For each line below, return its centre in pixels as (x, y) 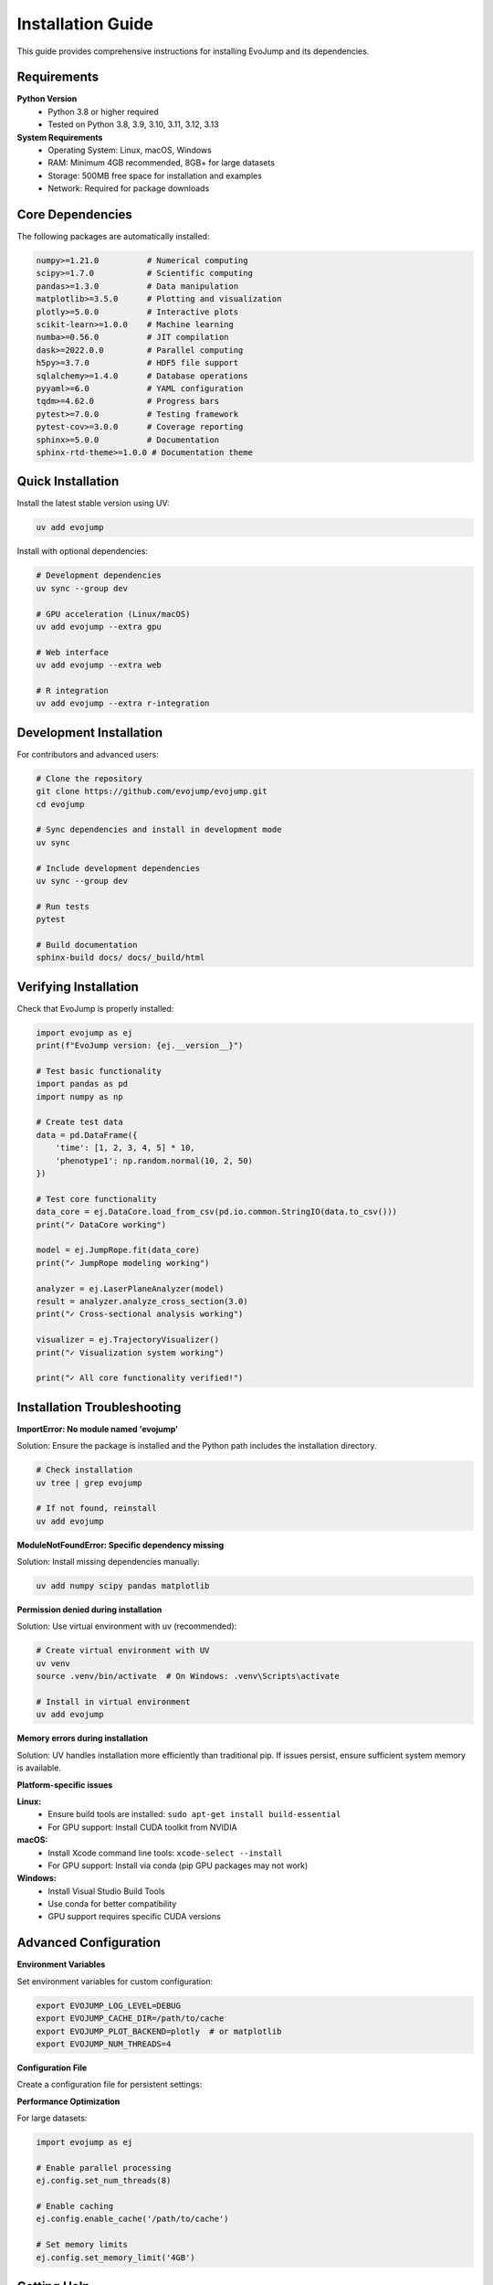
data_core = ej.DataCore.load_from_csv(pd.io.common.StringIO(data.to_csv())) (216, 1212)
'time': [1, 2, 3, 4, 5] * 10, (125, 1148)
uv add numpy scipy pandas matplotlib (123, 1586)
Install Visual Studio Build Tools (106, 1891)
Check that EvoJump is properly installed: (95, 1008)
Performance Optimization (68, 2101)
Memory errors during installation (82, 1738)
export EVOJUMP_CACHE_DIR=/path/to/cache (130, 2019)
